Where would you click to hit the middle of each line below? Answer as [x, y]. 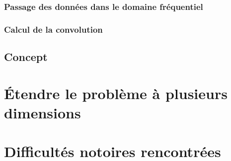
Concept [26, 57]
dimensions [42, 112]
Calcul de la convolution [53, 29]
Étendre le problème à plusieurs [116, 93]
